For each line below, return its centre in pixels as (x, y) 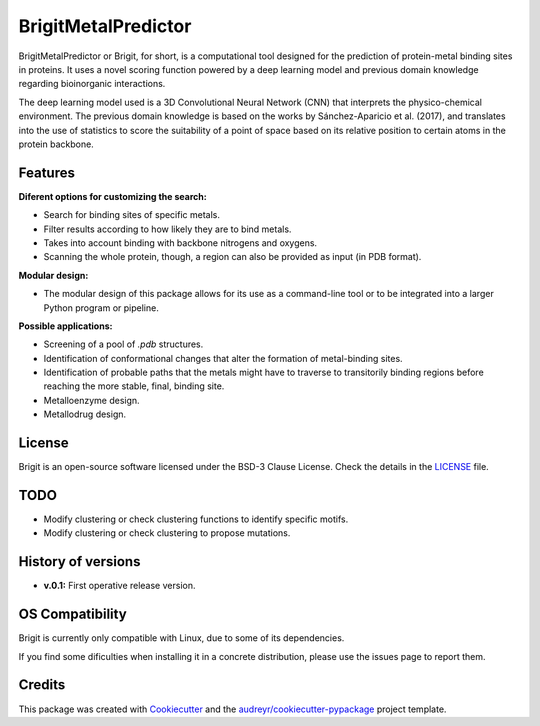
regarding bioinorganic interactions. (92, 84)
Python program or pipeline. (101, 307)
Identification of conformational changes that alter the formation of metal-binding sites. (223, 358)
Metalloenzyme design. (91, 400)
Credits (42, 685)
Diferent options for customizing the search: (112, 196)
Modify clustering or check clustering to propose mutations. (167, 533)
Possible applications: (65, 326)
